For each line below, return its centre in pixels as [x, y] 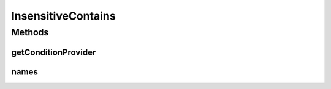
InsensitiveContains [63, 16]
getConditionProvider [54, 52]
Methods [30, 32]
